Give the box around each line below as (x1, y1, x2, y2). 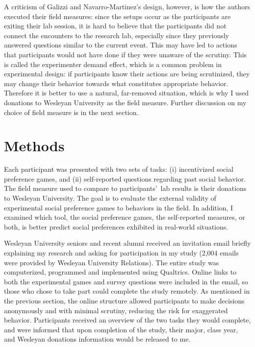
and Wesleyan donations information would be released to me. (4, 334, 191, 344)
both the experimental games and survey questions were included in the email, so (4, 276, 248, 286)
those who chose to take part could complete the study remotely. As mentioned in (4, 286, 250, 296)
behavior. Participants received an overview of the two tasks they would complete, (4, 315, 251, 325)
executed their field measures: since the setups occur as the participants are (4, 11, 231, 21)
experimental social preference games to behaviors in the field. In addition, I (4, 202, 233, 212)
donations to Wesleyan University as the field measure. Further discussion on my (4, 97, 247, 107)
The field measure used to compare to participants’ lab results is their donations (4, 183, 247, 193)
